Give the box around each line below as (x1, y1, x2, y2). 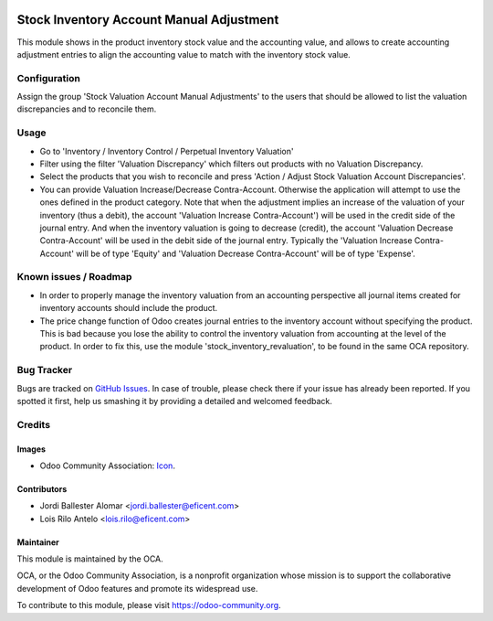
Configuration (16, 71, 81, 84)
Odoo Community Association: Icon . (39, 460, 175, 471)
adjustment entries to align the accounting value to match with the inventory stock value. (16, 48, 351, 59)
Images (16, 444, 46, 455)
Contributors (16, 483, 68, 494)
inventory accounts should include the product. (39, 303, 218, 314)
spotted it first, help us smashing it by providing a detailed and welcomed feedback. (16, 395, 332, 406)
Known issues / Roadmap (16, 271, 132, 284)
